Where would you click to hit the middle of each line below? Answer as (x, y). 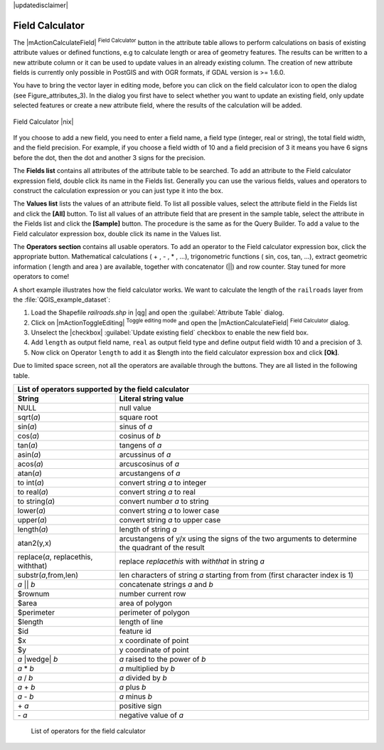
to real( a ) (33, 492)
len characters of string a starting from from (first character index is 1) (236, 575)
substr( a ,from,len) (48, 575)
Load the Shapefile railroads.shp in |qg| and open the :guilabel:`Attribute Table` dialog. (158, 312)
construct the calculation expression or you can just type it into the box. (118, 190)
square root (138, 418)
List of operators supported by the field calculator (103, 389)
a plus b (133, 687)
